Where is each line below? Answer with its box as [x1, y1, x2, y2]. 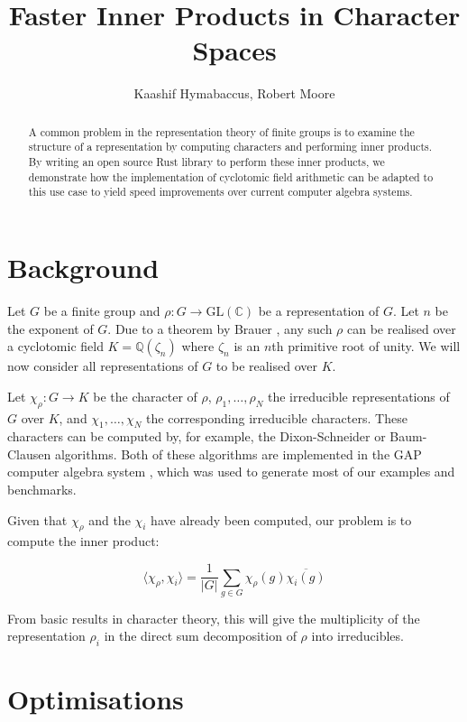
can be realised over [347, 319, 456, 338]
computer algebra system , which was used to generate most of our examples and [7, 462, 455, 481]
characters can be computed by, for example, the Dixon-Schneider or [7, 427, 386, 446]
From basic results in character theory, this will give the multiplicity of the [7, 608, 420, 627]
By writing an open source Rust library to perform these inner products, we [28, 154, 385, 170]
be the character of [93, 386, 197, 405]
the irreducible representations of [267, 386, 450, 405]
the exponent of [7, 319, 94, 338]
